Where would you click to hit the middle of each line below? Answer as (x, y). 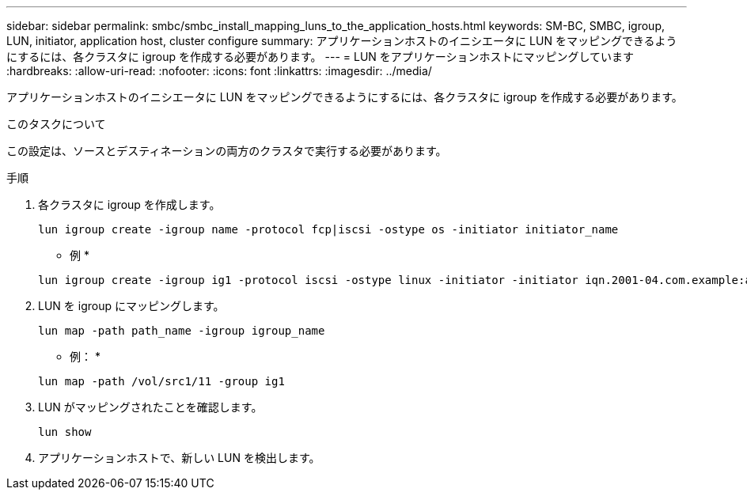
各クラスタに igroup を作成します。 (129, 204)
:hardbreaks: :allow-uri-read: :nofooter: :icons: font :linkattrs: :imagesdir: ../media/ (219, 71)
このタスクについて (56, 124)
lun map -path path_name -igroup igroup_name (182, 331)
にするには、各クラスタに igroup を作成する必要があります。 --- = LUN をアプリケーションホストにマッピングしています (320, 57)
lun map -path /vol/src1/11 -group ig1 (161, 381)
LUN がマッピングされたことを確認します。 (150, 407)
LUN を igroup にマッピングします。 (131, 306)
